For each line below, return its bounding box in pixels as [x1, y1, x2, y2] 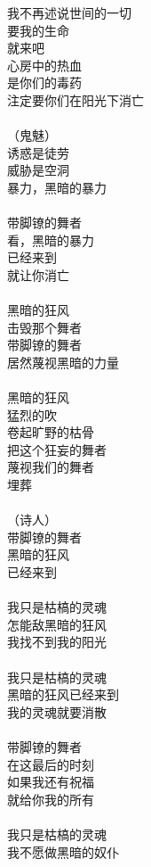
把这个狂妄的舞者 [7, 440, 107, 458]
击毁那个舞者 [7, 318, 82, 336]
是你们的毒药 [7, 73, 82, 92]
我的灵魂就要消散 [7, 702, 107, 721]
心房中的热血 [7, 55, 82, 74]
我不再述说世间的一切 [7, 4, 131, 21]
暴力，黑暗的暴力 [7, 178, 107, 196]
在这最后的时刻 [7, 755, 94, 773]
